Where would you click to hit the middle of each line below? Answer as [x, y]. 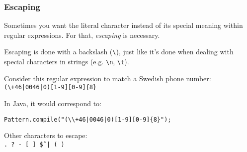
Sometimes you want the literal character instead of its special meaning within [123, 25]
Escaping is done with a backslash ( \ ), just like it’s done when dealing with [119, 52]
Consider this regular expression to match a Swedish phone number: [108, 78]
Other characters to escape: [46, 135]
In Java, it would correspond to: [53, 103]
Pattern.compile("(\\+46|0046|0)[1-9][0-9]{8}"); [88, 119]
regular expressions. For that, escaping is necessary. [82, 35]
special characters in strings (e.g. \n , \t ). [67, 62]
